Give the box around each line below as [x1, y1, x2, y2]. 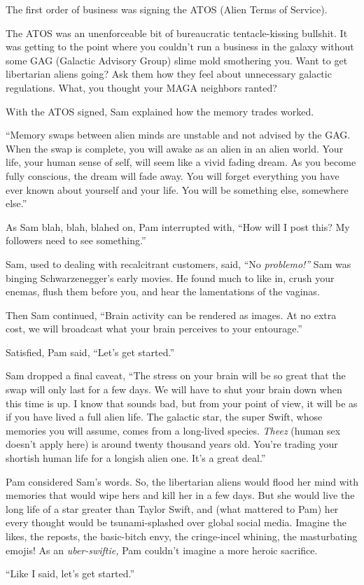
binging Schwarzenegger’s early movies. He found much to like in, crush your [6, 270, 335, 285]
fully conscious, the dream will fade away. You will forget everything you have [6, 168, 339, 183]
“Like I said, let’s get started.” [6, 566, 134, 581]
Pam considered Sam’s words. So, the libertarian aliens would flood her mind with [6, 474, 358, 488]
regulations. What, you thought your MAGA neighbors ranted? [6, 80, 277, 94]
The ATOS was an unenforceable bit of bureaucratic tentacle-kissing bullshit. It [6, 25, 348, 40]
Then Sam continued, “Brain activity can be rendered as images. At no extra [6, 307, 337, 322]
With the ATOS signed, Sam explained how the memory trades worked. [6, 104, 314, 118]
